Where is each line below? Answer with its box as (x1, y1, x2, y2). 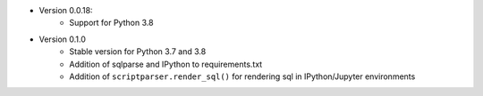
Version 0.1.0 (38, 34, 87, 44)
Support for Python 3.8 (69, 18, 154, 28)
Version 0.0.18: (38, 5, 93, 15)
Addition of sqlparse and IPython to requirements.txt (69, 59, 263, 69)
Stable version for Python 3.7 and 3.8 (69, 46, 207, 57)
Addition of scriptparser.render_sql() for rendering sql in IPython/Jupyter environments (69, 71, 416, 82)
